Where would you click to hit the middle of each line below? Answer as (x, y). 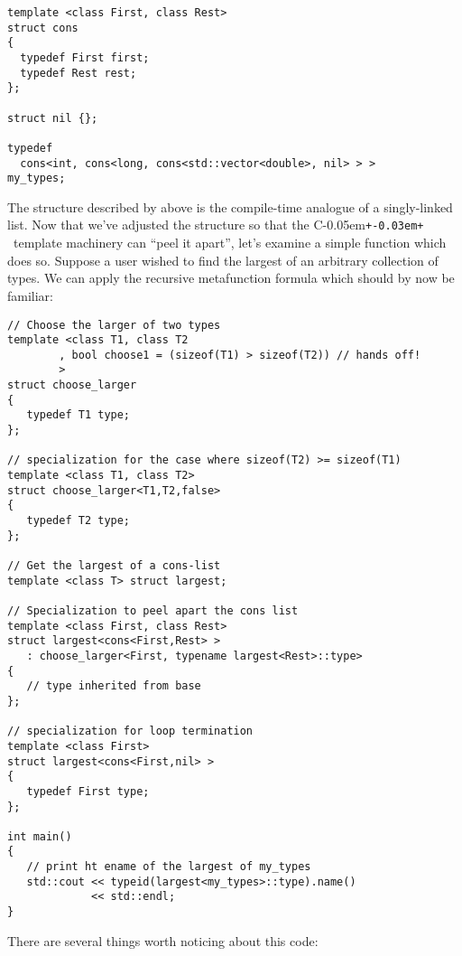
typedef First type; (88, 791)
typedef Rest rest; (79, 73)
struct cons (43, 28)
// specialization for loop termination (130, 731)
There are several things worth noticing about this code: (163, 940)
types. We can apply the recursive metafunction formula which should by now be (231, 278)
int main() (40, 836)
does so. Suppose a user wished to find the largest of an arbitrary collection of (223, 260)
